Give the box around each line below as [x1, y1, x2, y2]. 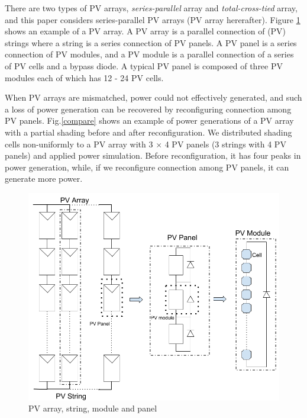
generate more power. [5, 172, 83, 185]
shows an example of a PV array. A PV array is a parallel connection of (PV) [5, 25, 286, 37]
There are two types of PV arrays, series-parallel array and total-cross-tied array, [5, 2, 298, 14]
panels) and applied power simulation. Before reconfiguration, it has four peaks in [5, 149, 301, 162]
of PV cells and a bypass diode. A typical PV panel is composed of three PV [5, 59, 283, 72]
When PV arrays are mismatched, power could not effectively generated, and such [5, 91, 302, 104]
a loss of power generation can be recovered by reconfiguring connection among [5, 102, 292, 115]
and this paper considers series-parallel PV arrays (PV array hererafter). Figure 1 [5, 13, 300, 25]
